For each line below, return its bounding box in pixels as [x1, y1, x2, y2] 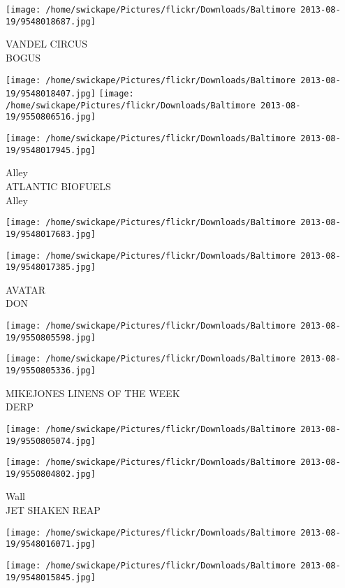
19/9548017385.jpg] [6, 262, 96, 273]
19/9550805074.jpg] [6, 436, 96, 446]
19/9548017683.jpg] [6, 229, 96, 239]
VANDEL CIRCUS [6, 36, 88, 51]
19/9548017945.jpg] [6, 145, 96, 155]
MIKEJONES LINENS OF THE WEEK [6, 385, 180, 400]
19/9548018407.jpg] [6, 89, 96, 99]
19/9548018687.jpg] [6, 16, 96, 27]
